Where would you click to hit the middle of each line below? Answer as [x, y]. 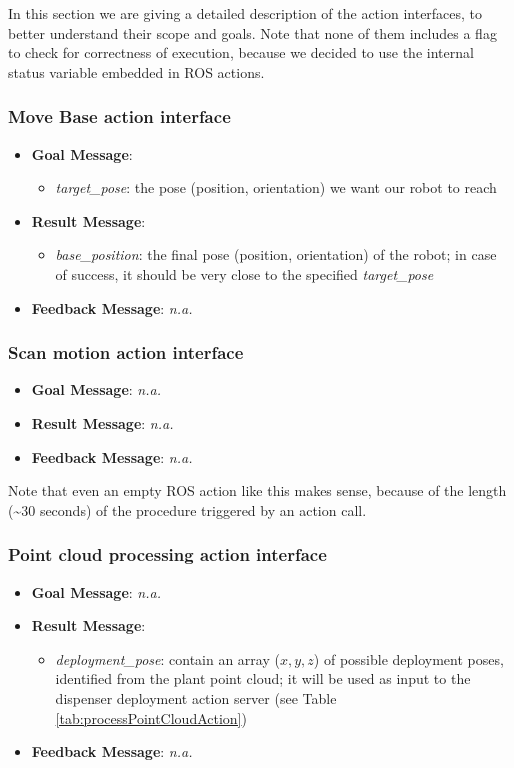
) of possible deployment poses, [408, 658]
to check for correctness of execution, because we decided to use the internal [241, 52]
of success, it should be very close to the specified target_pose [244, 273]
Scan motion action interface [126, 352]
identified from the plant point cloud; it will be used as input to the [263, 678]
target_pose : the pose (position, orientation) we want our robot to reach [276, 187]
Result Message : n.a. [102, 422]
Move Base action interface [119, 116]
